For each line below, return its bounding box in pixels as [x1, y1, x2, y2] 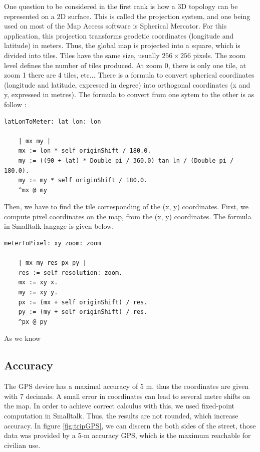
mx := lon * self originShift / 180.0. [18, 147, 151, 155]
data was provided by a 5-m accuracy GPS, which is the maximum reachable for [4, 430, 251, 440]
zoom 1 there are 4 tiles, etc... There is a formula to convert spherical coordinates [4, 70, 254, 80]
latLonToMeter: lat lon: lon [4, 118, 101, 125]
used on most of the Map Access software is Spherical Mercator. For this [4, 21, 227, 31]
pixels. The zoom [193, 50, 245, 60]
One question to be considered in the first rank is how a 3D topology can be [4, 1, 238, 11]
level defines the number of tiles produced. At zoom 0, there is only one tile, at [4, 60, 246, 70]
